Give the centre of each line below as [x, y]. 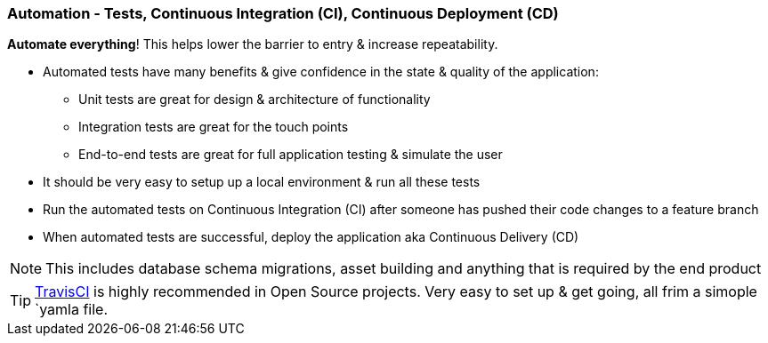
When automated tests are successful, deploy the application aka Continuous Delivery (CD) [311, 237]
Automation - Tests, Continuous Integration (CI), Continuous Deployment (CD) [283, 13]
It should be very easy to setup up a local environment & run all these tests [262, 182]
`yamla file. [72, 310]
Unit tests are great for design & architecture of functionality [255, 100]
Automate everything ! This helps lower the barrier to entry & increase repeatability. [253, 44]
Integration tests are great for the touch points [214, 127]
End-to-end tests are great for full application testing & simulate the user [291, 155]
